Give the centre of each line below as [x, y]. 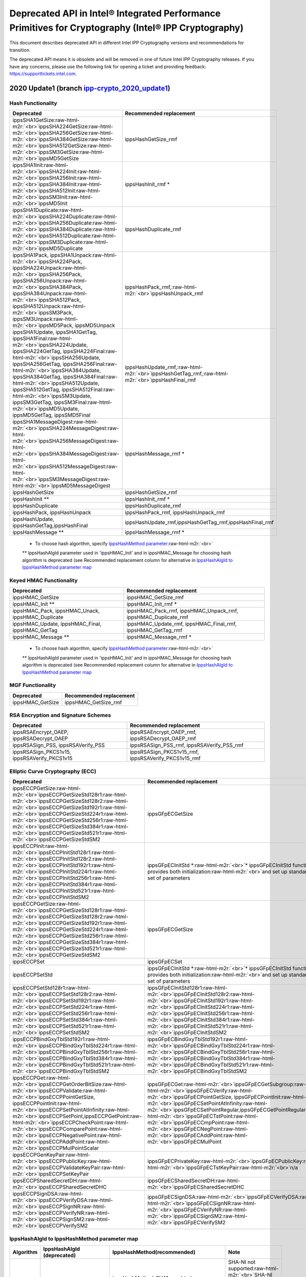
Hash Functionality [33, 103]
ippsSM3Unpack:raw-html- [45, 319]
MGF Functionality [33, 685]
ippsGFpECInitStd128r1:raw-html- [187, 988]
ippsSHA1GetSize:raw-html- [46, 120]
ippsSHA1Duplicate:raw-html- [48, 210]
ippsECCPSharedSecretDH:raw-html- [57, 1181]
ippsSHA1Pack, [31, 255]
